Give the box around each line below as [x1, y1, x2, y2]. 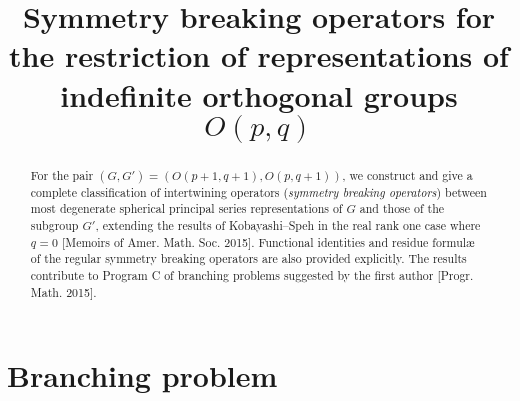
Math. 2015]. [30, 283, 97, 300]
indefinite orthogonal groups [60, 74, 458, 115]
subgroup [30, 216, 79, 233]
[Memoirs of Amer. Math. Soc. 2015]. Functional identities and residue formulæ [61, 233, 475, 250]
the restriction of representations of [9, 35, 509, 76]
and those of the [359, 200, 445, 217]
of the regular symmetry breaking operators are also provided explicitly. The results [30, 250, 467, 267]
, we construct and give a [342, 166, 473, 183]
